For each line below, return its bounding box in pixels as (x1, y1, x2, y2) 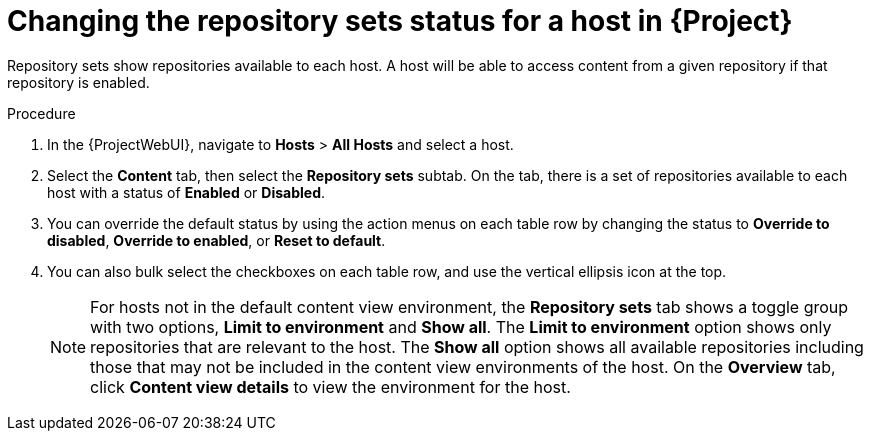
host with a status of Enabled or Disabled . (47, 183, 326, 201)
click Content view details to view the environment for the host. (90, 376, 571, 397)
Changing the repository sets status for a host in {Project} (7, 4, 793, 38)
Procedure (7, 104, 76, 122)
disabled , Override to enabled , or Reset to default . (47, 231, 386, 249)
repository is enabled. (7, 73, 150, 91)
